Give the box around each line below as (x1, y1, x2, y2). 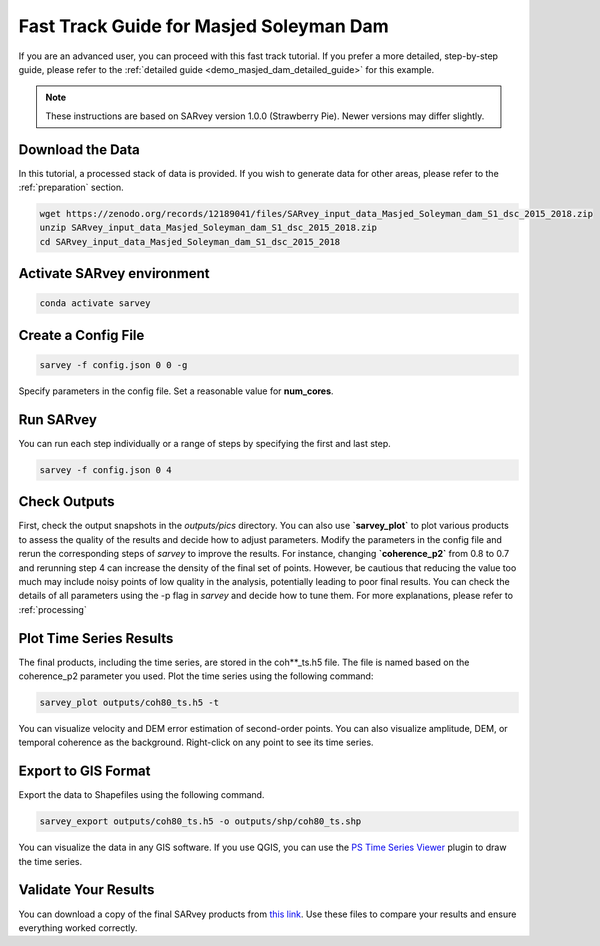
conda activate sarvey (39, 298, 151, 309)
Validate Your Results (18, 881, 155, 899)
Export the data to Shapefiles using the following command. (18, 789, 265, 801)
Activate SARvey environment (18, 265, 210, 282)
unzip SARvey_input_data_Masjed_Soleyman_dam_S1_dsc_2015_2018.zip (39, 222, 378, 234)
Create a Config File (18, 326, 145, 344)
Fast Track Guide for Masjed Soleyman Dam (18, 15, 389, 37)
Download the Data (18, 141, 140, 158)
